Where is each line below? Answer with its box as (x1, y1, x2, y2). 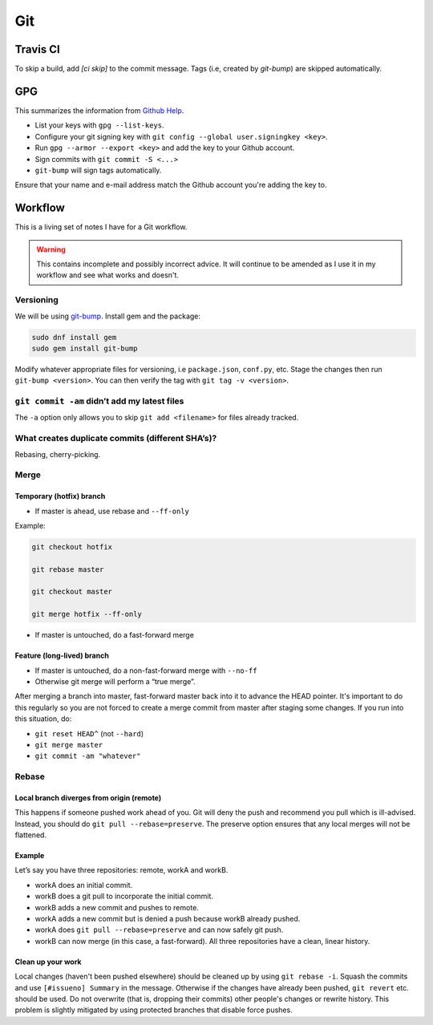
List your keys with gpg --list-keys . (34, 120, 164, 130)
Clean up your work (14, 957, 82, 966)
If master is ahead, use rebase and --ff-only (34, 506, 190, 516)
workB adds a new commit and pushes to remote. (34, 902, 200, 912)
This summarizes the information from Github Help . (14, 105, 184, 115)
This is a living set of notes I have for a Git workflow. (14, 222, 188, 232)
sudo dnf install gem (31, 333, 117, 342)
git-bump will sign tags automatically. (34, 165, 162, 175)
